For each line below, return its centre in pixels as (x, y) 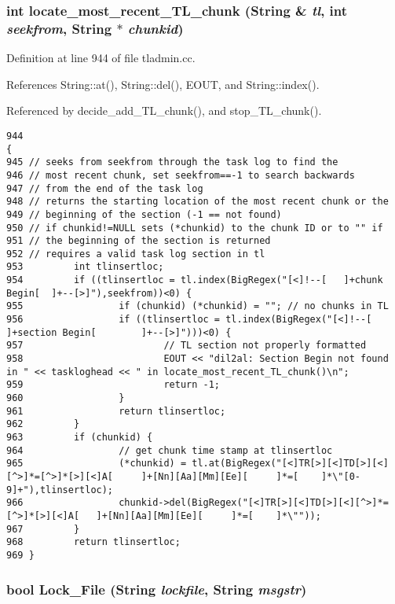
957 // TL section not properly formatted (187, 346)
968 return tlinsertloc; (93, 542)
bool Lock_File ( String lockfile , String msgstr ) (157, 589)
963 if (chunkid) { (80, 438)
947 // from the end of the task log (105, 188)
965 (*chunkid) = (97, 464)
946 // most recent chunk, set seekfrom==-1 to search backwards (181, 175)
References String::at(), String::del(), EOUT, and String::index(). (163, 84)
